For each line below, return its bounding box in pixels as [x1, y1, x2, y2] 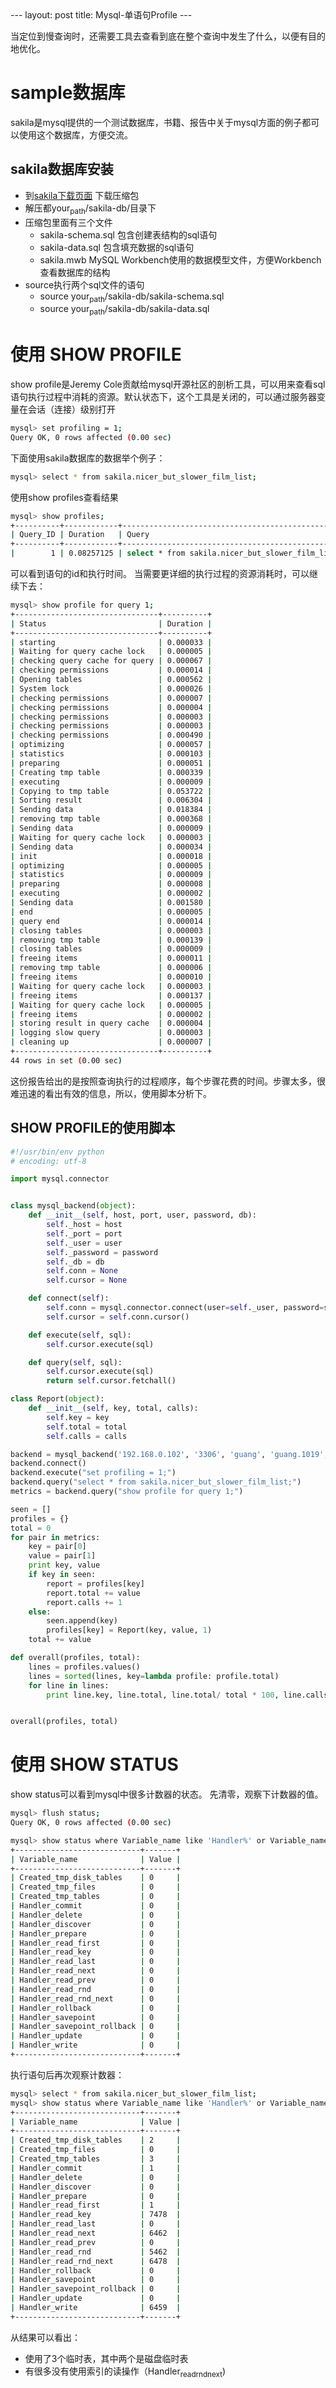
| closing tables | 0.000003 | [10, 925, 213, 936]
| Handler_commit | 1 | [10, 2163, 182, 2173]
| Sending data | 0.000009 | [10, 823, 213, 834]
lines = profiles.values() [28, 1662, 141, 1672]
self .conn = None [46, 1266, 118, 1276]
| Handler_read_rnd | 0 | [10, 1984, 182, 1994]
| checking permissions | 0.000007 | [10, 693, 213, 703]
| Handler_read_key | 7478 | [10, 2210, 182, 2220]
